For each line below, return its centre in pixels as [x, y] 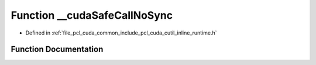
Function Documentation [57, 49]
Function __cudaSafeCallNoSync [92, 15]
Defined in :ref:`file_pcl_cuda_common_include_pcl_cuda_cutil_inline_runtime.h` [121, 33]
